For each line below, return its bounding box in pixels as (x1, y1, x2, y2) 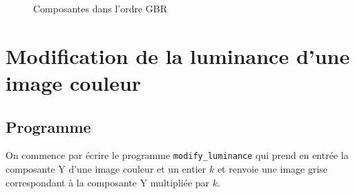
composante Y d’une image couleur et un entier (6, 162, 207, 176)
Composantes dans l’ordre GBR (33, 1, 168, 15)
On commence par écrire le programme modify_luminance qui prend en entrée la (6, 148, 349, 162)
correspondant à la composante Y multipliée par (6, 175, 210, 189)
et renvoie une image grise (217, 162, 328, 176)
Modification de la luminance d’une (6, 41, 350, 69)
